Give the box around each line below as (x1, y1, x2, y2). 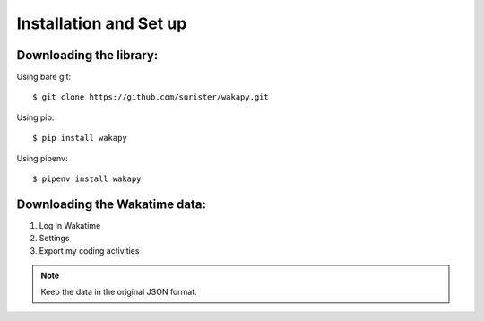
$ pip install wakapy (32, 133, 127, 143)
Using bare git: (16, 72, 72, 82)
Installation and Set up (16, 13, 187, 33)
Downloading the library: (16, 48, 159, 63)
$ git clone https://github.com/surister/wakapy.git (32, 92, 269, 102)
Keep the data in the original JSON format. (40, 287, 197, 298)
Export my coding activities (39, 245, 140, 256)
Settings (39, 233, 70, 244)
